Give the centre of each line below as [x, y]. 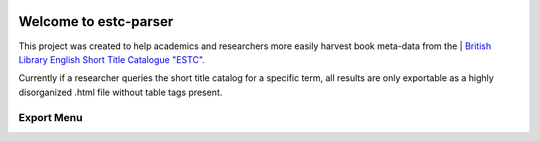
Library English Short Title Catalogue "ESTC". [111, 59]
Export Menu [50, 118]
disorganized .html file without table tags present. [120, 92]
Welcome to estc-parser [96, 21]
